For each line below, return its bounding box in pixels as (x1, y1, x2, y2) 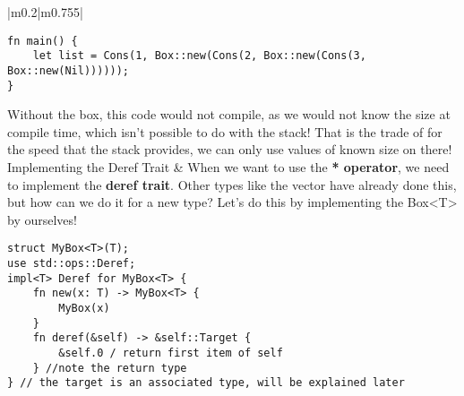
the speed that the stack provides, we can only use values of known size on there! (7, 140, 452, 159)
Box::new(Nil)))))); (7, 64, 130, 77)
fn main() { (7, 34, 78, 47)
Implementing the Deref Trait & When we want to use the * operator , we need (7, 158, 450, 176)
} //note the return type (32, 361, 187, 374)
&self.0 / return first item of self (58, 346, 283, 359)
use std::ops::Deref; (7, 257, 136, 271)
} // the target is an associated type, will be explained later (7, 376, 405, 390)
